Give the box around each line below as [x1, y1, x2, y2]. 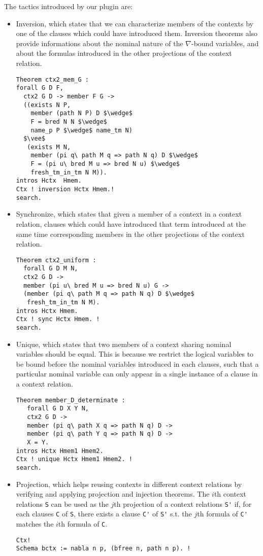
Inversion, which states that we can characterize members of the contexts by [16, 18, 253, 28]
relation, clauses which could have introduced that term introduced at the [16, 219, 246, 229]
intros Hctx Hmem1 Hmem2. [16, 447, 104, 455]
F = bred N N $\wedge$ [30, 118, 107, 125]
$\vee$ [23, 135, 46, 143]
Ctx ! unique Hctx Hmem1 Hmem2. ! [16, 456, 133, 463]
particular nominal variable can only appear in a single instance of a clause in [16, 368, 258, 379]
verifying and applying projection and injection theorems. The [16, 489, 210, 499]
